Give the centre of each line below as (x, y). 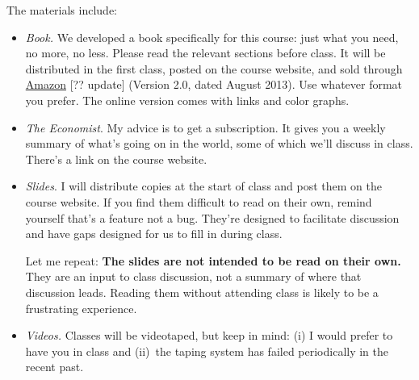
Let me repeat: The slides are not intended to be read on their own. (213, 260)
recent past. (54, 367)
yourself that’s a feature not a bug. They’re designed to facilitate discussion (212, 217)
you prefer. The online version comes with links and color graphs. (187, 100)
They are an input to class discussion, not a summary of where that (193, 276)
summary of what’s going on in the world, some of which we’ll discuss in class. (219, 143)
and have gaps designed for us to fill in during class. (154, 234)
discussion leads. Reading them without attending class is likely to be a (202, 292)
